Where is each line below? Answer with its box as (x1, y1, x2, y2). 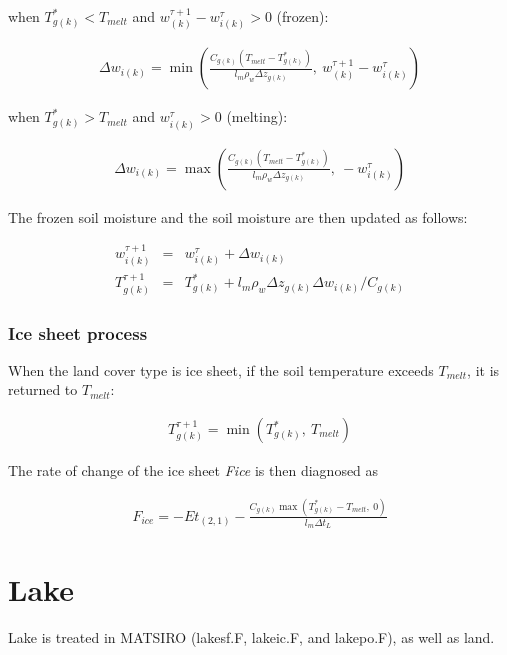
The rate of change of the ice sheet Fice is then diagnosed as (8, 460, 379, 481)
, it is (467, 359, 500, 380)
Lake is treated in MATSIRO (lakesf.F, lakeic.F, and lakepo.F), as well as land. (8, 627, 495, 648)
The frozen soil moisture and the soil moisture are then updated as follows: (8, 206, 468, 227)
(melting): (226, 106, 288, 127)
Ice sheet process (8, 320, 148, 345)
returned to (8, 379, 78, 400)
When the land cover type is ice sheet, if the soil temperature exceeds (8, 359, 434, 380)
